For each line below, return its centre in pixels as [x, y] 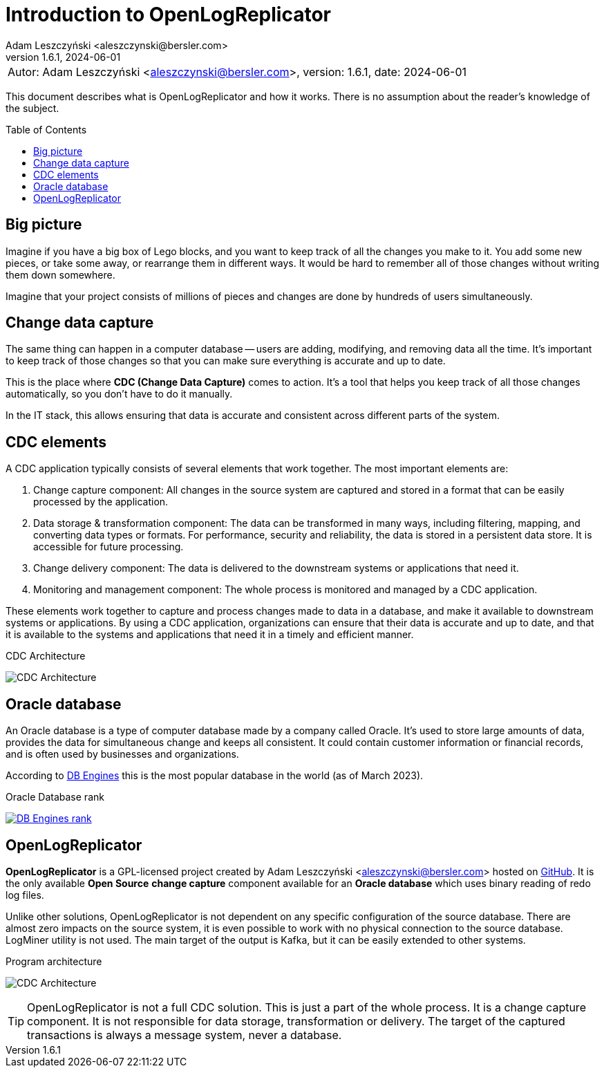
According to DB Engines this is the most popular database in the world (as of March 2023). [215, 776]
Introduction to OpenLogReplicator [168, 15]
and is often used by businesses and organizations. [122, 754]
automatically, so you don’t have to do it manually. [119, 394]
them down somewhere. [60, 274]
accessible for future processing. [108, 547]
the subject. [32, 108]
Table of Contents [46, 129]
